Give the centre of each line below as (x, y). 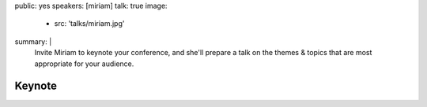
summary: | (33, 41)
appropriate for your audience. (84, 64)
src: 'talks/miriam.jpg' (89, 24)
